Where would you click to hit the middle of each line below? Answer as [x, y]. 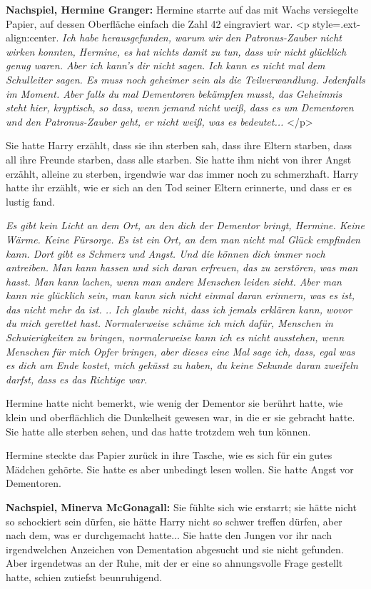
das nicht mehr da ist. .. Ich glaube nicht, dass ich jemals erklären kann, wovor [179, 309]
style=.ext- [336, 23]
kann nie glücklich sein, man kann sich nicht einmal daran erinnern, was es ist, [180, 295]
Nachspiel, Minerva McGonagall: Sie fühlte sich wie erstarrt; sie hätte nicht [181, 507]
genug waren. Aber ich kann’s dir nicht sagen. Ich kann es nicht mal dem [166, 65]
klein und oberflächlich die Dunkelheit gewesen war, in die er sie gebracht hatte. [181, 417]
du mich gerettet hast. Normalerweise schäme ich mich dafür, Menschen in [169, 323]
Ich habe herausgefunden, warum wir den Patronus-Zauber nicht [202, 37]
